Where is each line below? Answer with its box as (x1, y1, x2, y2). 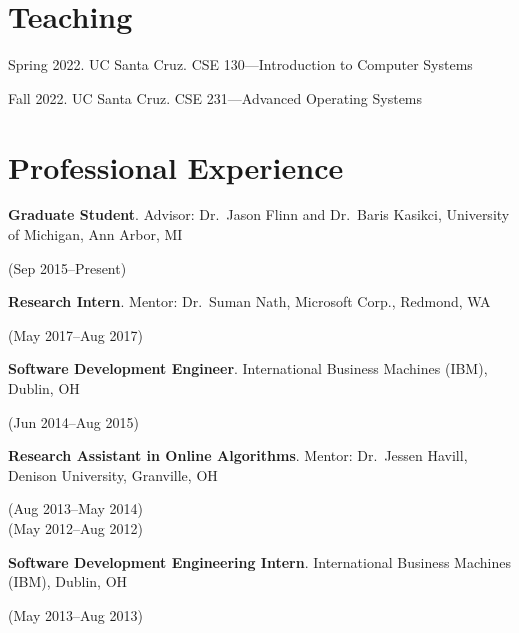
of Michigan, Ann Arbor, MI (8, 224, 183, 245)
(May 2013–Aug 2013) (8, 604, 143, 625)
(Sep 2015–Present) (8, 257, 127, 278)
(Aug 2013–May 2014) (8, 498, 143, 519)
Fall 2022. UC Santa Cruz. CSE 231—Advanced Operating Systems (8, 87, 423, 108)
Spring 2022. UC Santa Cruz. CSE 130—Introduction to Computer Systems (8, 54, 473, 75)
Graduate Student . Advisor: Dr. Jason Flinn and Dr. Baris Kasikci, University (8, 204, 510, 225)
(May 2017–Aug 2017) (8, 324, 143, 345)
